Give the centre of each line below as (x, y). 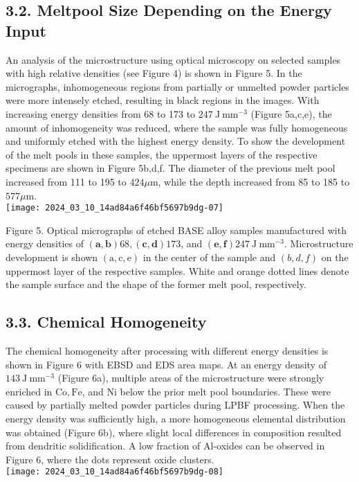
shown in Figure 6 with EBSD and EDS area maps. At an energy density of (166, 364)
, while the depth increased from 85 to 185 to (254, 181)
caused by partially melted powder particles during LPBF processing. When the (175, 405)
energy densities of (45, 243)
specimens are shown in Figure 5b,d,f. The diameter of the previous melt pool (171, 168)
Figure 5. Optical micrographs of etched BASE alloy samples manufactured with (176, 230)
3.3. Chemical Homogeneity (106, 322)
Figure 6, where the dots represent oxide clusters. (110, 459)
